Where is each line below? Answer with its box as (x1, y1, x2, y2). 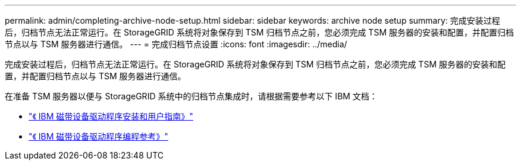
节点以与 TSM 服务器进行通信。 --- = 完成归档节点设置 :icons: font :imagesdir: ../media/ (5, 39, 347, 49)
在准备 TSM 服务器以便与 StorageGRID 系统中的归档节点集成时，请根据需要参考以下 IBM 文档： (5, 91, 378, 101)
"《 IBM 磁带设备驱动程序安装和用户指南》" (29, 111, 193, 121)
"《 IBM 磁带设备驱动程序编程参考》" (29, 131, 168, 141)
